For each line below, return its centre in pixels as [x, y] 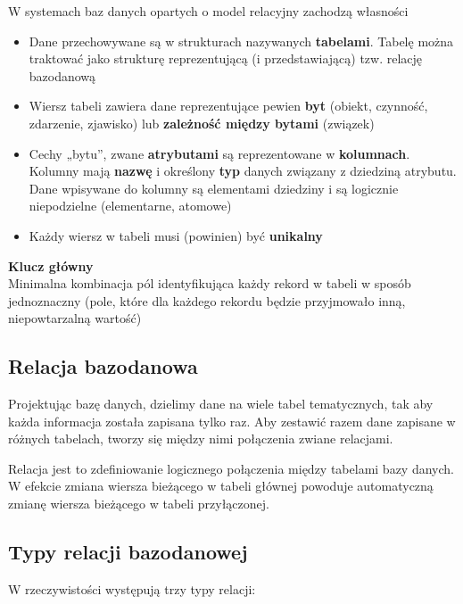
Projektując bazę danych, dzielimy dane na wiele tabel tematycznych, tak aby [221, 404]
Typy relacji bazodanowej [128, 552]
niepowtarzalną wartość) [75, 318]
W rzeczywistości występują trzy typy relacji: [132, 588]
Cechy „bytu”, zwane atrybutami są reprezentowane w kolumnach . [219, 153]
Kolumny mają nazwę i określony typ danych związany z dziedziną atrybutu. [243, 171]
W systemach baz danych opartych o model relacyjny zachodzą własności [208, 11]
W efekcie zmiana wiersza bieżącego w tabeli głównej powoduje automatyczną [221, 486]
